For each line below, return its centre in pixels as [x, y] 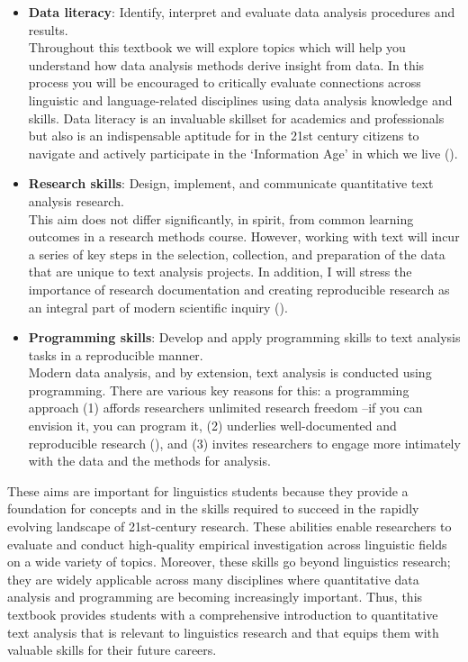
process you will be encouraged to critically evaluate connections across [225, 82]
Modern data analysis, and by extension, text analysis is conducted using [230, 372]
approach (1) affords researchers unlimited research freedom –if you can [225, 408]
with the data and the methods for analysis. [149, 461]
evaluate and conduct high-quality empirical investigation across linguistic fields [227, 544]
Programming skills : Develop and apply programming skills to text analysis [244, 337]
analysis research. [76, 200]
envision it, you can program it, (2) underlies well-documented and [212, 426]
